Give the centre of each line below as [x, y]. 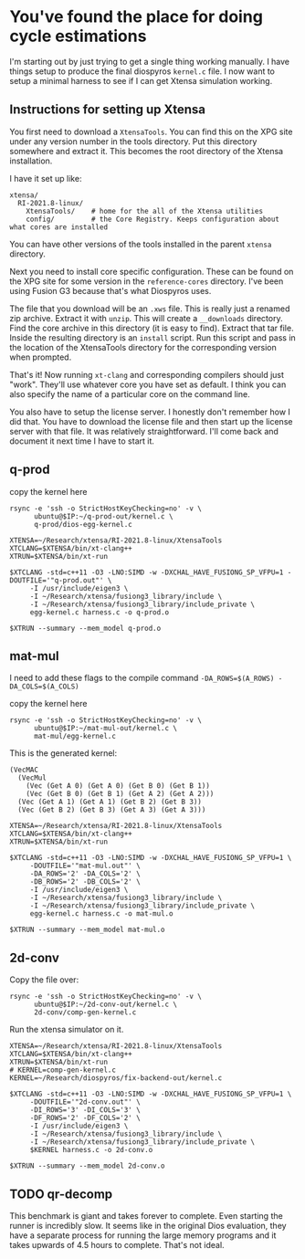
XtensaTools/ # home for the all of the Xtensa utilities [144, 211]
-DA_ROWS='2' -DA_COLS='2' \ [85, 874]
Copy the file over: [44, 980]
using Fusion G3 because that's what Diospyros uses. [110, 290]
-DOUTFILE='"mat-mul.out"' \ [85, 866]
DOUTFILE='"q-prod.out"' [57, 580]
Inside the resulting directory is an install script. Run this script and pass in [153, 337]
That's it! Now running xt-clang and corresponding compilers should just [147, 374]
